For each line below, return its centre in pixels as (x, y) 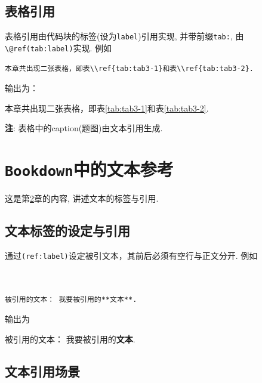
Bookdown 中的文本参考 (89, 169)
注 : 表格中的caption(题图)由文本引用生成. (84, 128)
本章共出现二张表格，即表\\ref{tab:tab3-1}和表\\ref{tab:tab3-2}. (130, 68)
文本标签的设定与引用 (67, 231)
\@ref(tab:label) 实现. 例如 (58, 47)
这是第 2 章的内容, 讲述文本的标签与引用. (82, 198)
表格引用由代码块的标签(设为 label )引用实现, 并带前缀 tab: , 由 (124, 36)
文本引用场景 (42, 371)
